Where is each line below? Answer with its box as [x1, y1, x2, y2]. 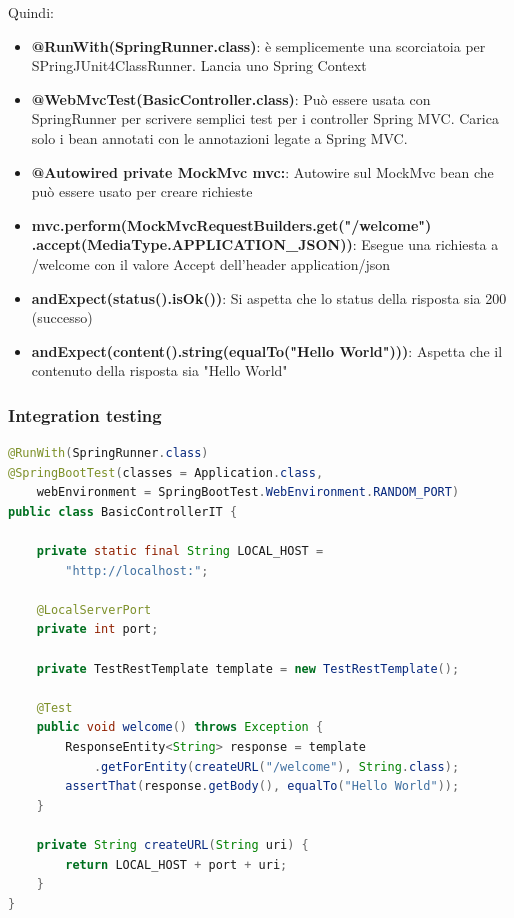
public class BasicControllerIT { [8, 504, 238, 519]
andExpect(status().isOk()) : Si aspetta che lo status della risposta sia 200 [31, 287, 507, 308]
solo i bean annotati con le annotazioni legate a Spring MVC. [31, 127, 408, 148]
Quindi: [8, 2, 54, 22]
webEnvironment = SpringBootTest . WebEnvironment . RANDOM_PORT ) [36, 485, 460, 500]
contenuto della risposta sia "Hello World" [31, 360, 288, 381]
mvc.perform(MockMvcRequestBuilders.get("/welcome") [31, 214, 432, 235]
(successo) [31, 307, 93, 328]
